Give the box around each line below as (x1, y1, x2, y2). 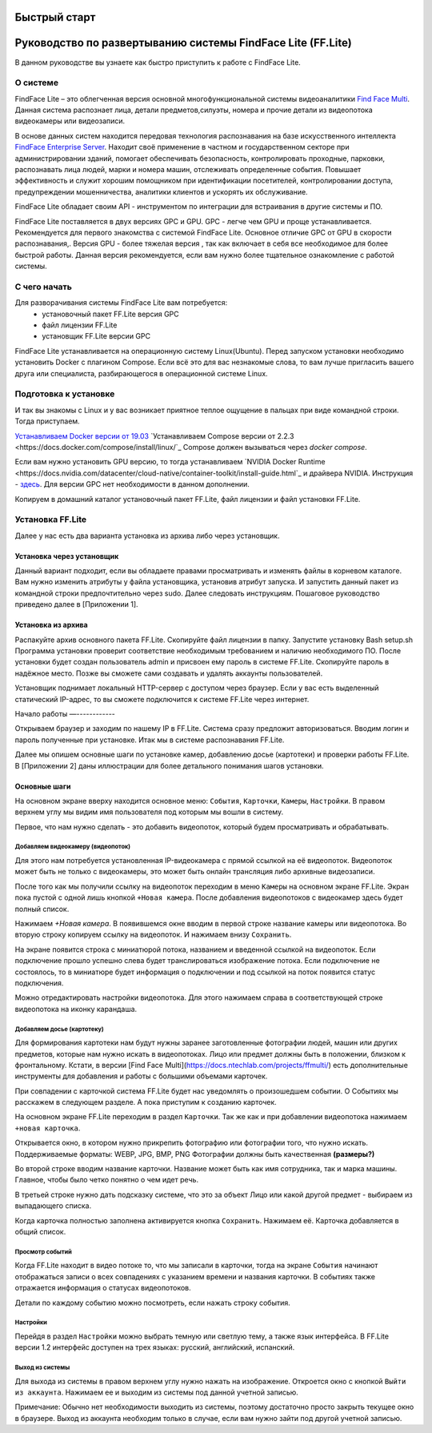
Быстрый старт (14, 10, 96, 24)
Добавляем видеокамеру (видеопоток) (14, 843, 131, 851)
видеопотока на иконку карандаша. (14, 1004, 138, 1014)
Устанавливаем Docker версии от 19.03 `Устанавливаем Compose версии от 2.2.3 (14, 431, 294, 440)
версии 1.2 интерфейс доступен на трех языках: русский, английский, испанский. (14, 1343, 295, 1352)
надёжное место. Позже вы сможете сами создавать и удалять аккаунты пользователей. (14, 668, 323, 678)
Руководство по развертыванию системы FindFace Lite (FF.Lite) (14, 36, 352, 50)
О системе (14, 77, 59, 88)
